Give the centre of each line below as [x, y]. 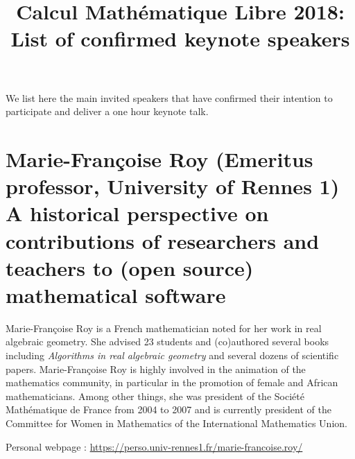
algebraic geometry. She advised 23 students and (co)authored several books [167, 341]
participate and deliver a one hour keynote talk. [107, 111]
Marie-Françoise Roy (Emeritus [159, 158]
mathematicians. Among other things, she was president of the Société [155, 396]
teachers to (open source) [130, 267]
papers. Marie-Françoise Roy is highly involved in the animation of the [156, 369]
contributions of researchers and [163, 240]
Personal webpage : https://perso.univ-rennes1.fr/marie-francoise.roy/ [154, 446]
